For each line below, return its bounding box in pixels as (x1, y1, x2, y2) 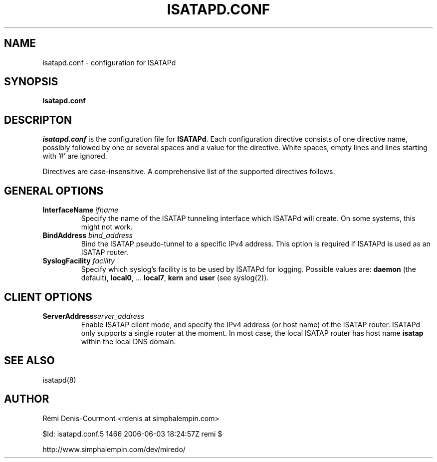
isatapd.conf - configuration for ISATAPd (42, 58, 176, 67)
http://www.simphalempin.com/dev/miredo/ (42, 445, 186, 454)
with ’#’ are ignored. (42, 152, 107, 161)
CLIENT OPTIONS (4, 290, 92, 303)
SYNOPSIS (4, 75, 58, 88)
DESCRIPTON (4, 113, 72, 126)
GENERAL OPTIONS (4, 184, 104, 197)
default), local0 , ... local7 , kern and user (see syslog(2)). (81, 273, 269, 282)
